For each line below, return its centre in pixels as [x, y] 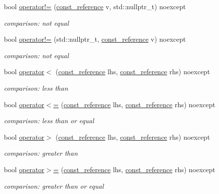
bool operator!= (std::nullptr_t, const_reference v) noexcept [95, 39]
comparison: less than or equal [49, 121]
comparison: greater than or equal [54, 186]
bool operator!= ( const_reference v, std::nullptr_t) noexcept [95, 6]
